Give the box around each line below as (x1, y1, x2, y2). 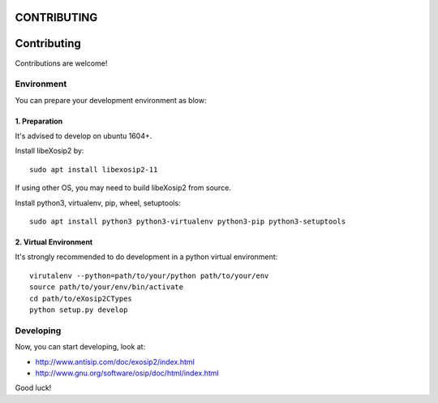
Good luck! (15, 383, 52, 393)
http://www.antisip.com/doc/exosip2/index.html (35, 357, 195, 366)
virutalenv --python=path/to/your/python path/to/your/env (29, 271, 269, 280)
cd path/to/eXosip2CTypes (29, 293, 133, 303)
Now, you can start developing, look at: (15, 342, 146, 352)
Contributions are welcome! (15, 58, 108, 68)
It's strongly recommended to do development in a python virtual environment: (15, 252, 278, 262)
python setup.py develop (29, 305, 128, 314)
